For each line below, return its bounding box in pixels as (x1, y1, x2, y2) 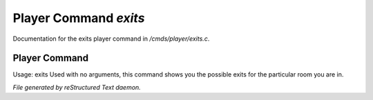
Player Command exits (12, 10, 145, 26)
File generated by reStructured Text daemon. (12, 83, 141, 91)
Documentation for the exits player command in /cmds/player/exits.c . (12, 34, 210, 43)
